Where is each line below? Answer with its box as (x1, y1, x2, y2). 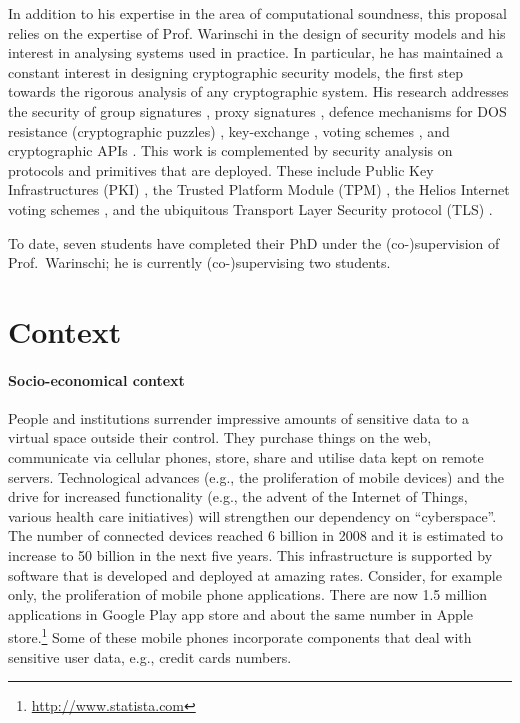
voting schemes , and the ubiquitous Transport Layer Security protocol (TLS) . (8, 198, 493, 219)
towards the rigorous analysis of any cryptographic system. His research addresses (8, 81, 509, 102)
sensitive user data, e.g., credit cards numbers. (8, 646, 292, 667)
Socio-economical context (8, 369, 185, 390)
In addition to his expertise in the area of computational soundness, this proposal (8, 3, 507, 23)
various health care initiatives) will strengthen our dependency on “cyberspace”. (8, 505, 497, 526)
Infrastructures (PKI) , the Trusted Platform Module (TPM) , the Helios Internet (8, 179, 510, 200)
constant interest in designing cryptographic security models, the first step (8, 61, 463, 82)
